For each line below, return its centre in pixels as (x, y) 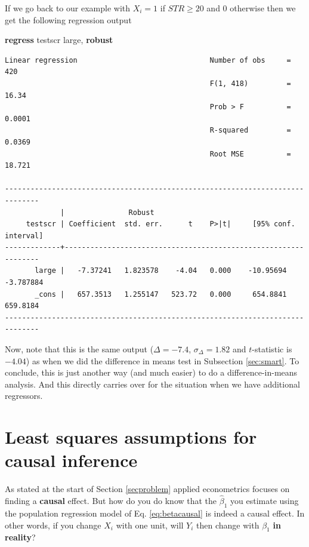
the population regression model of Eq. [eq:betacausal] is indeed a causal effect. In (155, 513)
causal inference (71, 460)
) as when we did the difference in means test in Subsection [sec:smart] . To (163, 360)
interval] (24, 236)
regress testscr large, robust (59, 40)
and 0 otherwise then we (251, 8)
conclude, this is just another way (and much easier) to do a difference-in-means (151, 372)
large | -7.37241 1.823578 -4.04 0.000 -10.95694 (161, 271)
